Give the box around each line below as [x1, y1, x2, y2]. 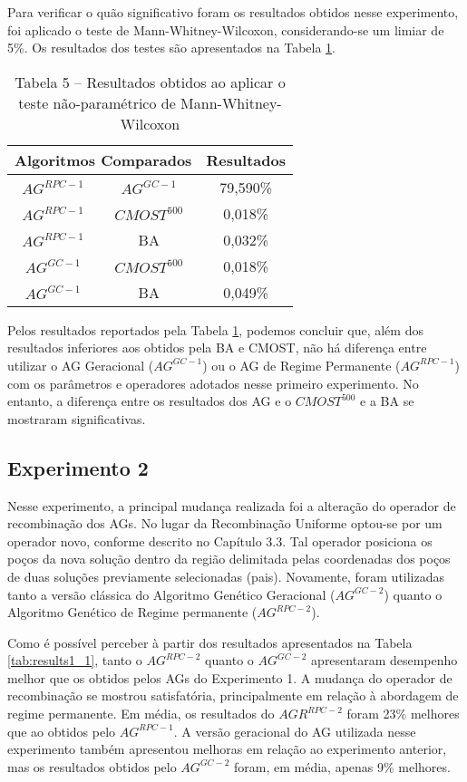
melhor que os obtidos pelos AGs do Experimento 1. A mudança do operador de [7, 668, 452, 687]
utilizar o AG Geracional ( [7, 355, 154, 374]
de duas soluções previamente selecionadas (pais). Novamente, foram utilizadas [7, 566, 445, 585]
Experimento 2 [7, 453, 149, 481]
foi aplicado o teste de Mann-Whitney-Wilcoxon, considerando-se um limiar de [7, 20, 444, 39]
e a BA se [360, 391, 414, 410]
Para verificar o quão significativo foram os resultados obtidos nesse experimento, [7, 3, 459, 21]
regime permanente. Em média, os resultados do [7, 704, 275, 723]
